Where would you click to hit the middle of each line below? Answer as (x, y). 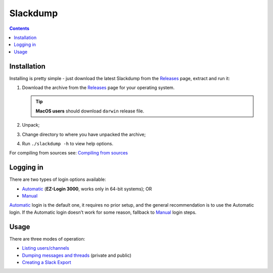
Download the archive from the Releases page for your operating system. (98, 88)
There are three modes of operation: (47, 239)
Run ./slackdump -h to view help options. (68, 143)
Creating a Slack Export (47, 262)
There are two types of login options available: (58, 179)
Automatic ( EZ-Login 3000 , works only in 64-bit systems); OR (87, 189)
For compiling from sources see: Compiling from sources (69, 153)
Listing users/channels (45, 248)
